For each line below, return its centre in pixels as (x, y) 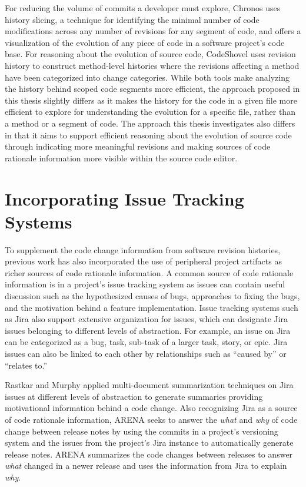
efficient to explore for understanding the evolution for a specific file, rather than (150, 112)
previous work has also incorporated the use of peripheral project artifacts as (143, 261)
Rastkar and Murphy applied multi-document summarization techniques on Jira (149, 385)
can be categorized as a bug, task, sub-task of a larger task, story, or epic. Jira (146, 342)
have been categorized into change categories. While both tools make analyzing (147, 77)
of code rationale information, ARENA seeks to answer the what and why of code (151, 419)
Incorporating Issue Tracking (124, 198)
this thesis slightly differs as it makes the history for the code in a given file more (151, 100)
